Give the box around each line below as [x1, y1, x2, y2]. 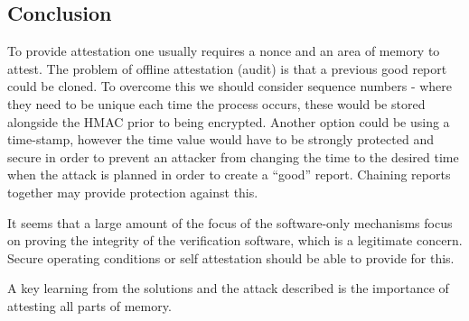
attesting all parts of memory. [7, 296, 172, 315]
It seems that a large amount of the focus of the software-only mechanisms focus [7, 213, 453, 232]
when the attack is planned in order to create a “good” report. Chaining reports [7, 165, 451, 184]
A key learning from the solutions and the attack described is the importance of [7, 279, 449, 298]
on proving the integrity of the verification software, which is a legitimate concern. [7, 231, 463, 250]
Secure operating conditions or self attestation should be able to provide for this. [7, 248, 455, 267]
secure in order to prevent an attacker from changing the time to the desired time [7, 147, 459, 166]
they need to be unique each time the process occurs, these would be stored [7, 94, 426, 113]
